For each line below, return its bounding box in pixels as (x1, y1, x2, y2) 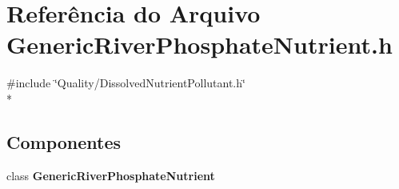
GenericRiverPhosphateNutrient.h (6, 28, 393, 61)
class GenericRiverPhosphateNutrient (6, 167, 215, 183)
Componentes (6, 129, 122, 154)
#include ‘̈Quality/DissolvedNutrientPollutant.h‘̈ (6, 74, 245, 91)
